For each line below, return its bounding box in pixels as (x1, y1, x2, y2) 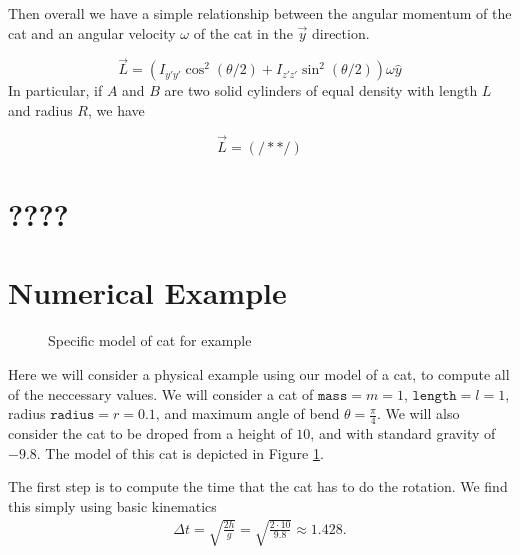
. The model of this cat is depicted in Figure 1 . (36, 442, 324, 463)
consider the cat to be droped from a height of (8, 422, 292, 443)
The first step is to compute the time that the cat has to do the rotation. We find (8, 476, 508, 497)
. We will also (376, 403, 460, 424)
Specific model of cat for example (48, 330, 252, 351)
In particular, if (8, 80, 103, 101)
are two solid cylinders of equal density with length (164, 80, 478, 101)
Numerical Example (8, 272, 287, 313)
